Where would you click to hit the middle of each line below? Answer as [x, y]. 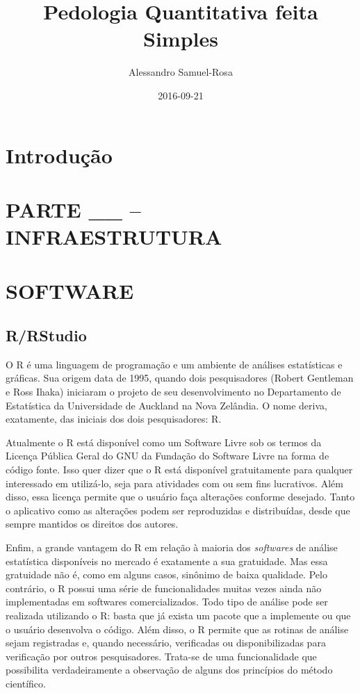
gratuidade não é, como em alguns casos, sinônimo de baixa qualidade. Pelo [166, 574]
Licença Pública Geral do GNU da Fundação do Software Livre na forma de [167, 456]
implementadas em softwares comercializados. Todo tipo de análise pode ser [167, 602]
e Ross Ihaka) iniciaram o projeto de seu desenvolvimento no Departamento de [173, 392]
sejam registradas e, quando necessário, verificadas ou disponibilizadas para [166, 643]
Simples [181, 39]
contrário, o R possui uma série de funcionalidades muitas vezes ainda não [164, 588]
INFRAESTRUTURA [114, 237]
